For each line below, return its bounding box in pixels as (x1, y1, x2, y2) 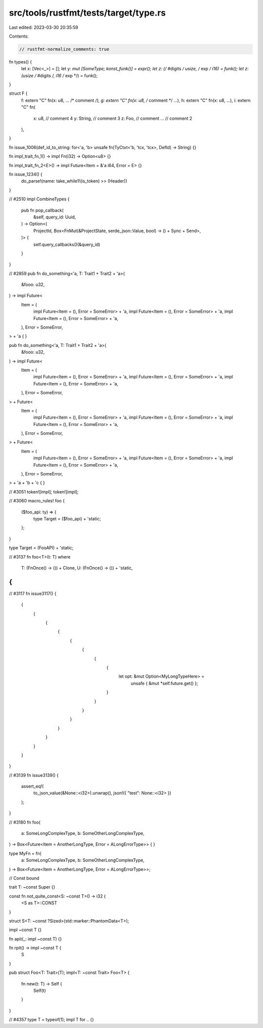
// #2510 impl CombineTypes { (9, 196, 70, 202)
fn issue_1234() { (9, 171, 42, 177)
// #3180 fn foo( (9, 819, 41, 825)
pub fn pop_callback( (21, 207, 64, 213)
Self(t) (33, 987, 46, 994)
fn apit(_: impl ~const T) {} (9, 936, 62, 942)
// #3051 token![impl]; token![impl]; (9, 489, 79, 494)
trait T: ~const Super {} (9, 884, 56, 890)
